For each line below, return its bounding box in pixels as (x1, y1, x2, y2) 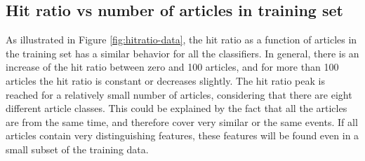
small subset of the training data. (6, 141, 149, 156)
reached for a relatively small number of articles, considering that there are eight (6, 87, 352, 101)
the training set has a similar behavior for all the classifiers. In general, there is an (6, 45, 359, 60)
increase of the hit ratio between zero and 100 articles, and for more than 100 (6, 59, 339, 74)
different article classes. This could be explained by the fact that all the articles (6, 101, 347, 115)
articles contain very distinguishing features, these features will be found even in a (6, 128, 359, 143)
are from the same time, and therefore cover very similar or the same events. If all (6, 114, 358, 129)
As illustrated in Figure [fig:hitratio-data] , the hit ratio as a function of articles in (6, 32, 357, 47)
